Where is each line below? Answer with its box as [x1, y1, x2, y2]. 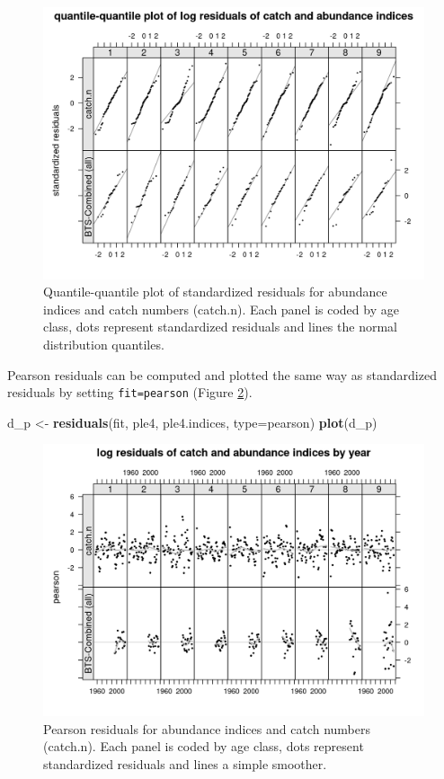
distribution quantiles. [43, 335, 164, 354]
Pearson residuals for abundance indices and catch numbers [43, 719, 370, 738]
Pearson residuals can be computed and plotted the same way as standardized [7, 365, 437, 384]
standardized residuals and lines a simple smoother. [43, 754, 327, 773]
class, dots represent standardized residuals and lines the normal [43, 317, 397, 336]
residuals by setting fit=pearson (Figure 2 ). [7, 383, 253, 402]
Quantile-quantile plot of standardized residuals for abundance [43, 282, 387, 301]
